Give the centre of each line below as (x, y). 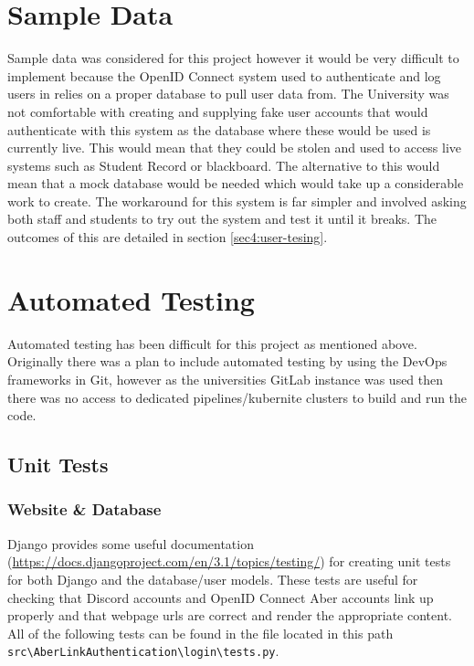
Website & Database (84, 509)
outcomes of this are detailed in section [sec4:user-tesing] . (168, 237)
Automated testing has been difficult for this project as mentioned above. (212, 343)
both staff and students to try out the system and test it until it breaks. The (222, 219)
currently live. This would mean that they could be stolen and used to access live (235, 148)
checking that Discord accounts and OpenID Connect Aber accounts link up (221, 597)
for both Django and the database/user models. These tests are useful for (213, 579)
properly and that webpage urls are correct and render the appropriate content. (230, 615)
